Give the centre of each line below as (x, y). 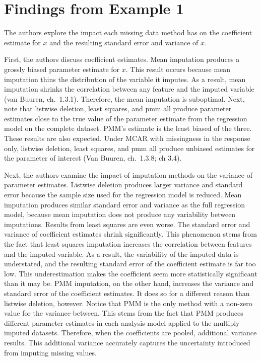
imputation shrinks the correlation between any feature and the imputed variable (129, 89)
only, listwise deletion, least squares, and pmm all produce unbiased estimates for (129, 148)
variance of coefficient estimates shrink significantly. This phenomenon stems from (130, 234)
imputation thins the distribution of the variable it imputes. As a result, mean (125, 79)
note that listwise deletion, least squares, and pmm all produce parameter (118, 109)
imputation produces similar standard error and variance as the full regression (125, 204)
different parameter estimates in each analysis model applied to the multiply (122, 322)
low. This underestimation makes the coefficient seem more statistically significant (131, 273)
